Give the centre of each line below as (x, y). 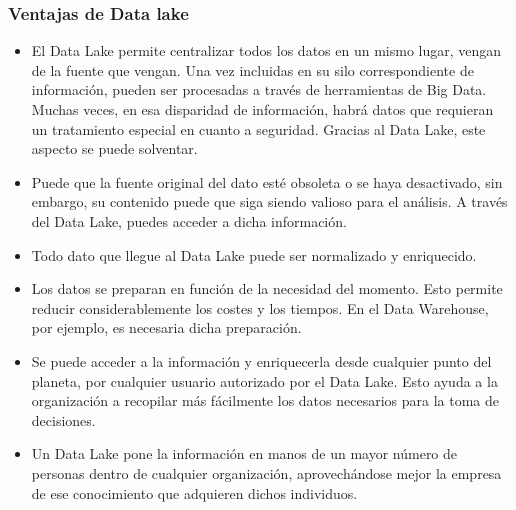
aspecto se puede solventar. (114, 148)
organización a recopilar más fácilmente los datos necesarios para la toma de (265, 400)
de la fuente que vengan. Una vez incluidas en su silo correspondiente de (252, 69)
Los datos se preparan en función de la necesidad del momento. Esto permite (267, 288)
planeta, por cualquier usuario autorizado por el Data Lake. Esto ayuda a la (264, 380)
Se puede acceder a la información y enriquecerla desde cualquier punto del (261, 360)
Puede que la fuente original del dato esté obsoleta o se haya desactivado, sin (267, 181)
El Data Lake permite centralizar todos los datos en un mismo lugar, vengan (266, 50)
